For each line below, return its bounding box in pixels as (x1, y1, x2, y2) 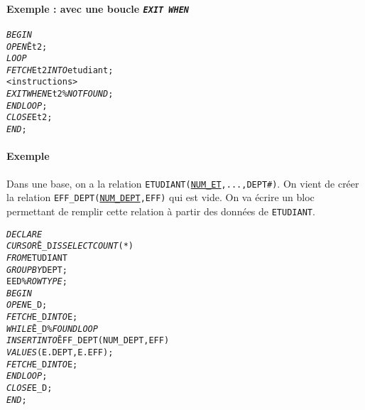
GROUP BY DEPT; (6, 264, 67, 275)
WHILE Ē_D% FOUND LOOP (6, 323, 98, 334)
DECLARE (6, 229, 43, 239)
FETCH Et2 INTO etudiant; (6, 65, 114, 75)
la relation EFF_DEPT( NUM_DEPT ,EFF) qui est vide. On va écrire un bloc (6, 190, 315, 205)
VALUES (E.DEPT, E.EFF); (6, 347, 114, 358)
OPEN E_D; (6, 300, 48, 311)
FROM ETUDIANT (6, 252, 67, 263)
